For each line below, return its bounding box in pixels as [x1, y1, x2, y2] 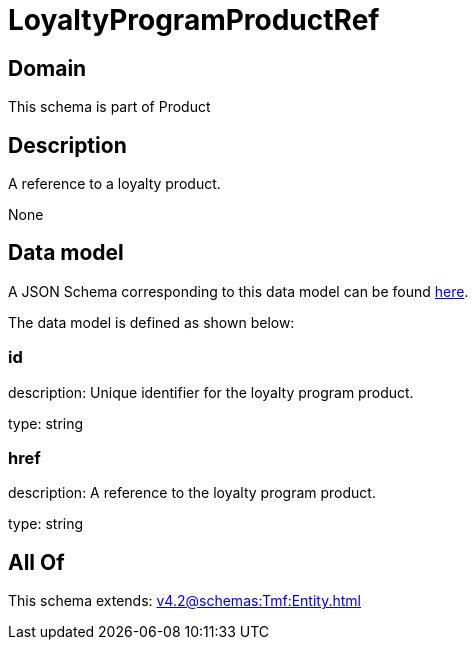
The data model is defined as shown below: [8, 313, 295, 331]
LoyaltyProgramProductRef [8, 3, 380, 37]
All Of [8, 549, 65, 575]
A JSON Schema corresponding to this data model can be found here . [8, 282, 469, 300]
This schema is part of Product [8, 98, 211, 116]
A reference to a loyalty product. [8, 175, 221, 193]
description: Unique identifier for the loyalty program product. [8, 383, 414, 401]
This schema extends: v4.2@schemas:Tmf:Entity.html [8, 592, 361, 610]
